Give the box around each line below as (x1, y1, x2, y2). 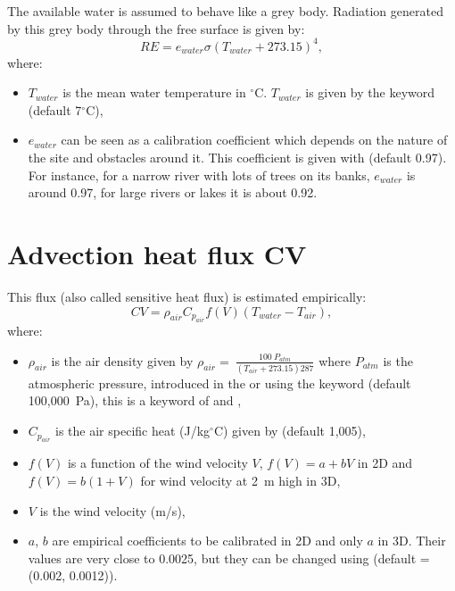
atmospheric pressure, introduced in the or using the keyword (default (28, 373, 411, 392)
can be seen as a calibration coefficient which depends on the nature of (61, 130, 448, 149)
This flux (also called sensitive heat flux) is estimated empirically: (7, 287, 367, 305)
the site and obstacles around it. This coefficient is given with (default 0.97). (28, 148, 447, 167)
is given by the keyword (305, 83, 435, 102)
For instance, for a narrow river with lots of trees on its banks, (28, 165, 370, 184)
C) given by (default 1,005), (213, 421, 366, 440)
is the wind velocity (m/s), (39, 501, 186, 520)
